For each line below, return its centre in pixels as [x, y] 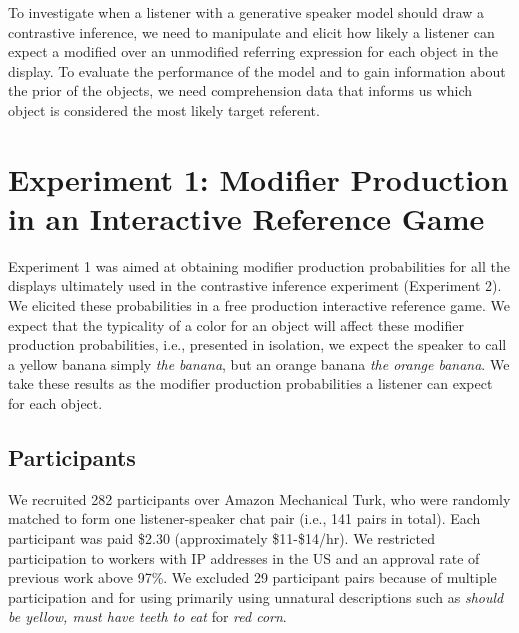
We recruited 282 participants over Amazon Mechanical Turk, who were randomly [259, 498]
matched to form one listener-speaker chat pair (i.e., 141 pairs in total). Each [244, 518]
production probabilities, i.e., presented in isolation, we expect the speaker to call [257, 344]
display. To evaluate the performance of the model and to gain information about [257, 70]
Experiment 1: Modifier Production [258, 178]
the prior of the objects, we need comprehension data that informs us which [240, 90]
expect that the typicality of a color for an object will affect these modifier [236, 324]
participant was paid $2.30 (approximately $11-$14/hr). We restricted [221, 538]
